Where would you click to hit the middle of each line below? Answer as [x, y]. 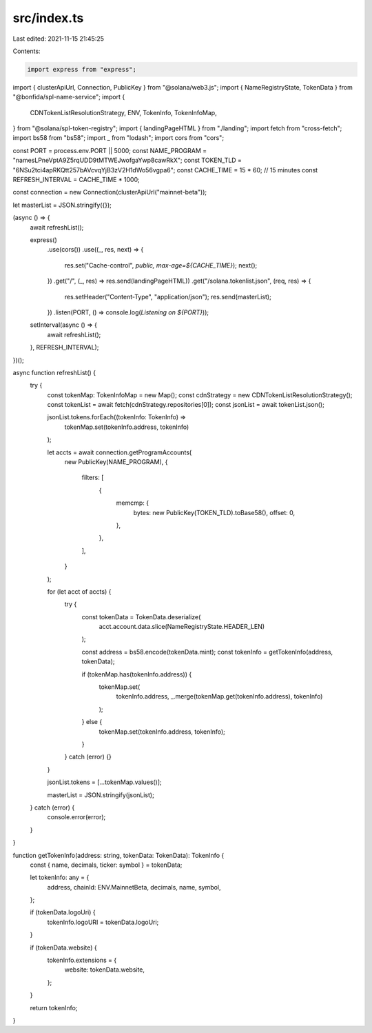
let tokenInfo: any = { [60, 877]
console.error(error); [76, 817]
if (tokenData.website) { [63, 947]
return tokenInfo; [54, 1007]
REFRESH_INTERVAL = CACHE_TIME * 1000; [76, 180]
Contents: [27, 51]
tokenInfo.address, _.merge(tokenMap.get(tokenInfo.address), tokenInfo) [219, 696]
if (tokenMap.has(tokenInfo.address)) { [137, 674]
